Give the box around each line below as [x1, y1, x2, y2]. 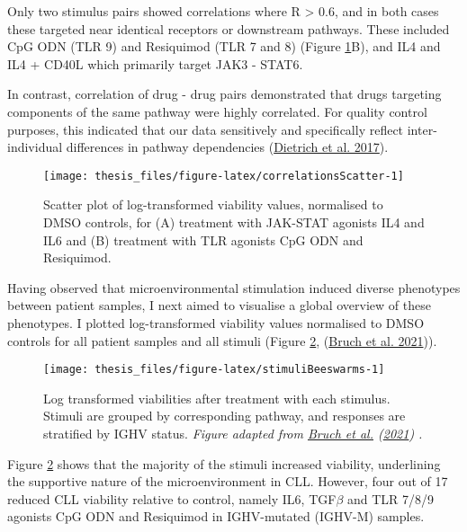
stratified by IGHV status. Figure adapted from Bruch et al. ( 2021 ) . [43, 424, 423, 442]
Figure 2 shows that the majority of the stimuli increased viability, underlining [7, 454, 441, 473]
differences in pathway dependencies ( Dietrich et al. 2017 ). [66, 137, 389, 156]
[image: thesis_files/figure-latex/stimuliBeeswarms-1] [43, 363, 385, 377]
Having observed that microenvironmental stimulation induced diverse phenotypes [7, 278, 461, 297]
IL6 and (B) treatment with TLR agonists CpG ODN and [43, 230, 364, 249]
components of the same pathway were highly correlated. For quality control [7, 102, 427, 120]
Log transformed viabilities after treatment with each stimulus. [43, 388, 391, 407]
